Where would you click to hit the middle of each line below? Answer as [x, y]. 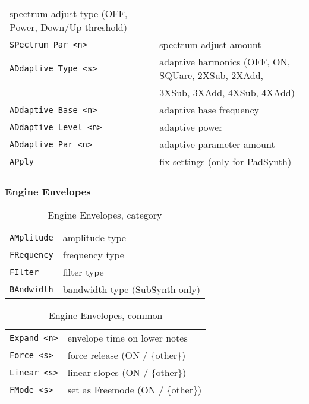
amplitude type [94, 238]
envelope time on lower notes [127, 338]
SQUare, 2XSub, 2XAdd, [212, 75]
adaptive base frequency [209, 110]
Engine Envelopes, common [105, 315]
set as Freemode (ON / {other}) [135, 390]
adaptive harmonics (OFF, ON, [225, 61]
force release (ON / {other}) [127, 355]
